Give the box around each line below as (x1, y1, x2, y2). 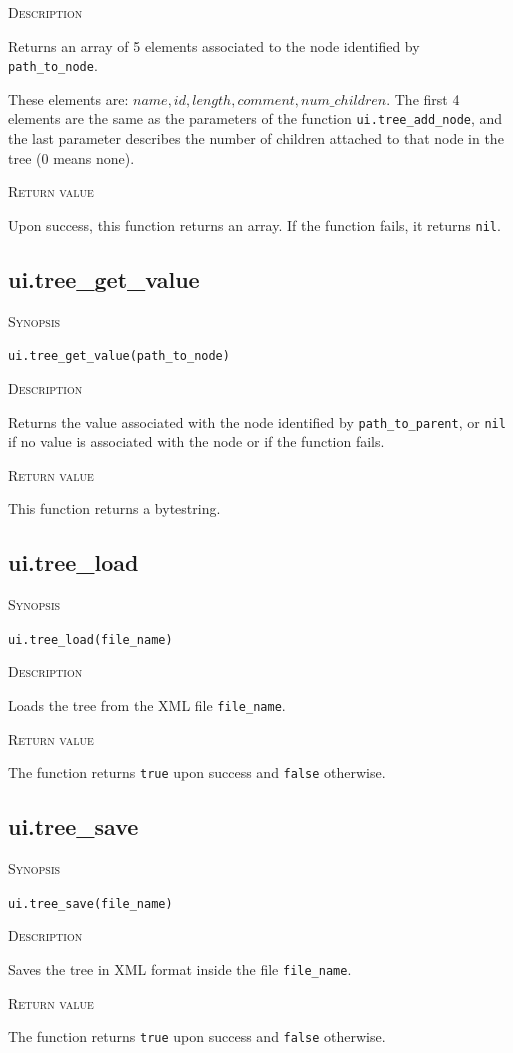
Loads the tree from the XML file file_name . (8, 695, 286, 716)
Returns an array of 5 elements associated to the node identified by (8, 35, 420, 56)
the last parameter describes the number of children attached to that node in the (8, 128, 504, 149)
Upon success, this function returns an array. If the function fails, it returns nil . (8, 214, 501, 235)
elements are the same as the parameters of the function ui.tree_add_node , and (8, 108, 503, 129)
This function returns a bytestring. (8, 498, 221, 519)
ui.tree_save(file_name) (8, 896, 173, 911)
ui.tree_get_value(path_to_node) (8, 349, 230, 364)
